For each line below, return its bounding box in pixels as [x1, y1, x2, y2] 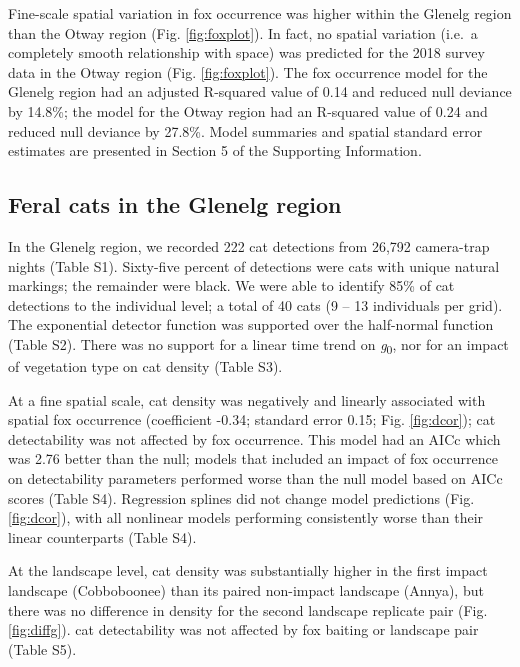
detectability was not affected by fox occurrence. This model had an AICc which [8, 428, 501, 449]
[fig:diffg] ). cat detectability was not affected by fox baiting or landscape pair [8, 619, 479, 640]
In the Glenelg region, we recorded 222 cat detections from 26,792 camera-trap [8, 235, 490, 256]
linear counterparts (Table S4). [8, 526, 197, 547]
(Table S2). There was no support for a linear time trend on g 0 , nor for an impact [8, 333, 509, 357]
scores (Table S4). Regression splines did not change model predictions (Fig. [8, 487, 475, 508]
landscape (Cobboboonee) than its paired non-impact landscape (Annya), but [8, 579, 484, 600]
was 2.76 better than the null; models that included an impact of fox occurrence [8, 448, 498, 469]
